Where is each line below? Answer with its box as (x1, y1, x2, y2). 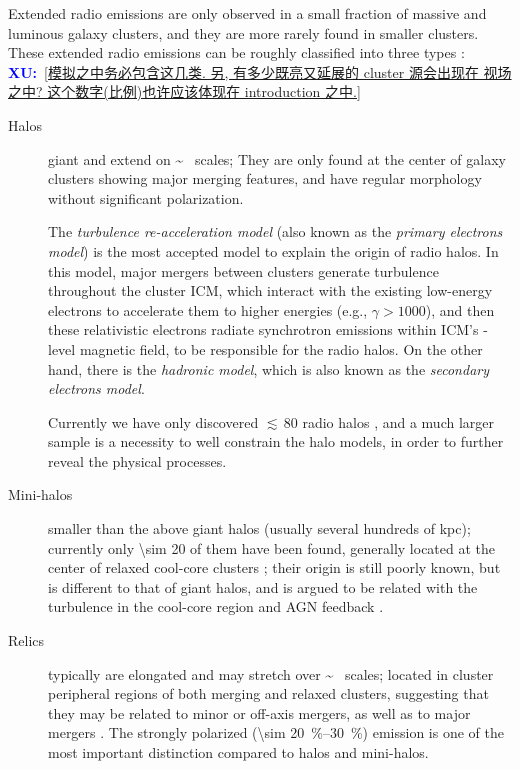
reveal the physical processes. (48, 450, 227, 471)
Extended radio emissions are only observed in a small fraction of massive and (8, 3, 487, 23)
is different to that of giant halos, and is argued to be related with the (48, 576, 478, 597)
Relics (8, 630, 45, 651)
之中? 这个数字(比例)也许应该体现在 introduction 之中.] (8, 81, 361, 102)
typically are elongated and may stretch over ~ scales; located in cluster (48, 663, 494, 684)
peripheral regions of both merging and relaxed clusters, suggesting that (48, 683, 489, 704)
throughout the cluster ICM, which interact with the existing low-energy (48, 280, 493, 301)
